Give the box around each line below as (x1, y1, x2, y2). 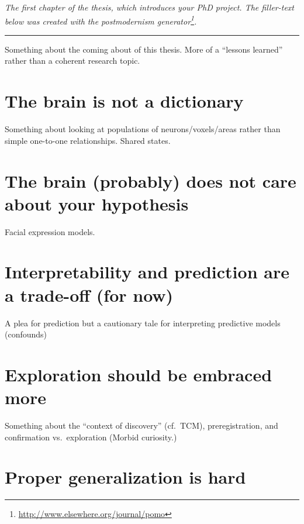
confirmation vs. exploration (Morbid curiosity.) (5, 430, 177, 443)
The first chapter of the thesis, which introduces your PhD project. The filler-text (5, 1, 294, 13)
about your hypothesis (5, 191, 189, 215)
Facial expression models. (5, 225, 95, 237)
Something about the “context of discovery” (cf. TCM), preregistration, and (5, 419, 278, 432)
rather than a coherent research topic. (5, 54, 140, 67)
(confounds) (5, 328, 47, 340)
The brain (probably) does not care (5, 168, 296, 192)
